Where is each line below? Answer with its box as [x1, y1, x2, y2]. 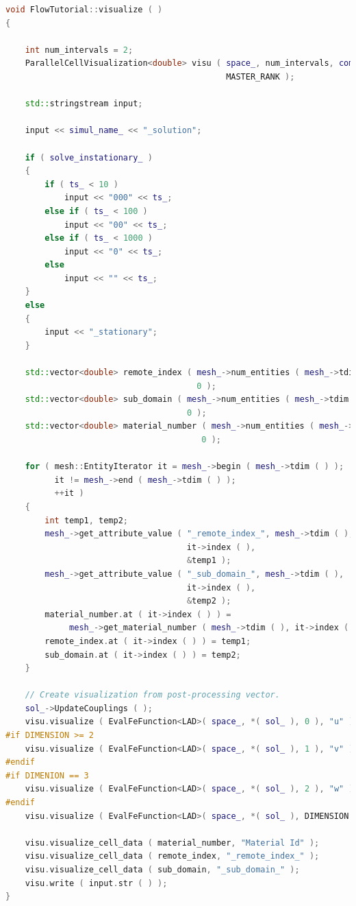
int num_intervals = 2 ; [25, 45, 133, 55]
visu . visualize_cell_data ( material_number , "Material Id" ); [25, 837, 320, 848]
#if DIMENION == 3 [5, 770, 89, 780]
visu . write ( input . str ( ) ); [25, 878, 168, 888]
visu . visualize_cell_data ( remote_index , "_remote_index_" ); [25, 851, 320, 861]
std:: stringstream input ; [25, 99, 143, 109]
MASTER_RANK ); [226, 71, 295, 82]
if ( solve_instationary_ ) [25, 152, 153, 163]
